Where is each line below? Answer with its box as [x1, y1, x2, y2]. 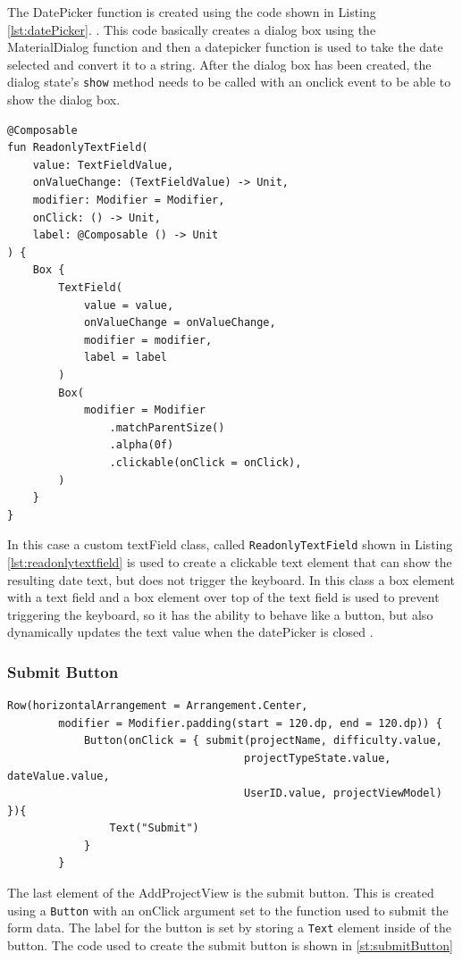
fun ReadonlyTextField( [7, 141, 148, 155]
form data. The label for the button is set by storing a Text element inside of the [7, 918, 451, 937]
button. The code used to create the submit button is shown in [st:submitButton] [7, 935, 453, 954]
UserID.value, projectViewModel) [243, 787, 442, 800]
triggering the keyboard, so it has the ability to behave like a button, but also [7, 605, 433, 623]
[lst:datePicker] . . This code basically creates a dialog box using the [7, 20, 376, 38]
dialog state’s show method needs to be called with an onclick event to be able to [7, 72, 451, 91]
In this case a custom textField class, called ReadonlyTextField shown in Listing [7, 535, 453, 554]
